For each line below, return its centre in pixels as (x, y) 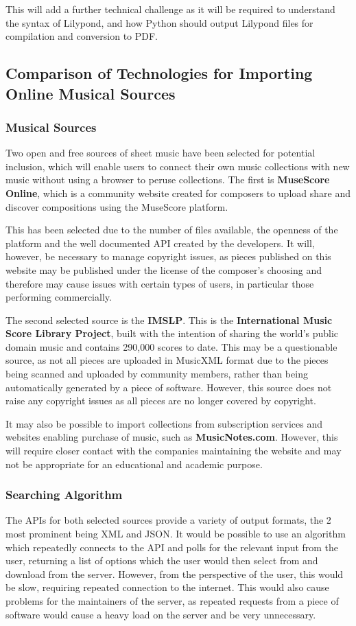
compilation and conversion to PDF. (82, 36)
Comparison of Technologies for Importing (159, 73)
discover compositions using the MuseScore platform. (117, 206)
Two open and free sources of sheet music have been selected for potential (161, 153)
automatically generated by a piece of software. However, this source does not (169, 387)
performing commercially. (59, 297)
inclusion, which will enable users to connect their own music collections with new (178, 166)
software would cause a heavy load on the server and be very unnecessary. (161, 614)
